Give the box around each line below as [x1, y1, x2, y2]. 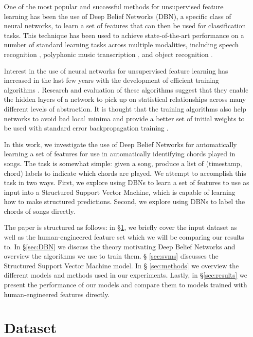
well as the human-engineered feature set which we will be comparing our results [4, 232, 244, 242]
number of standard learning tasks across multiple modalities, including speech [4, 39, 239, 50]
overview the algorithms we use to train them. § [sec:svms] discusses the [4, 251, 218, 261]
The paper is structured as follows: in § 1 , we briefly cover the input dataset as [4, 222, 237, 232]
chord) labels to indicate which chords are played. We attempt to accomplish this [4, 168, 246, 178]
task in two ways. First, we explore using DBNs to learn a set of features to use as [4, 177, 249, 187]
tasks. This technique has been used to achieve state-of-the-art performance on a [4, 30, 244, 40]
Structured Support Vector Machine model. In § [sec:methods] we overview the [4, 260, 239, 270]
